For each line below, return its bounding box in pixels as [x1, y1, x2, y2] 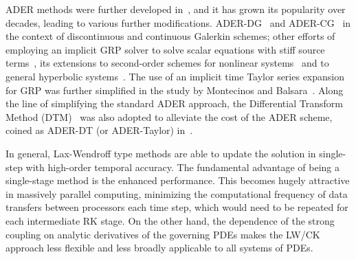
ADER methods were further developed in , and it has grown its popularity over [5, 2, 346, 16]
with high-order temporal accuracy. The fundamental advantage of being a [25, 159, 340, 174]
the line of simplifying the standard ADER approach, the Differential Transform [5, 96, 343, 111]
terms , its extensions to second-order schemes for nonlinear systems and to [5, 56, 329, 70]
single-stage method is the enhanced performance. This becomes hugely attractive [5, 173, 350, 188]
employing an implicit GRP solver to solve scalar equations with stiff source [5, 42, 325, 56]
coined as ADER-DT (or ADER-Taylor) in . [5, 123, 193, 137]
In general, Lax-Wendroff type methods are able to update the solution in [5, 146, 316, 160]
